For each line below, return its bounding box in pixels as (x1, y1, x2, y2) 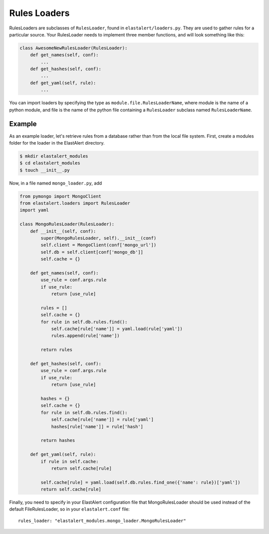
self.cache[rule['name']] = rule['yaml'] (51, 417, 154, 422)
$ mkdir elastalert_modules (19, 153, 88, 159)
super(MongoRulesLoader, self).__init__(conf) (40, 235, 156, 241)
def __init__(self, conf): (30, 228, 97, 234)
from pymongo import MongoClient (19, 193, 102, 199)
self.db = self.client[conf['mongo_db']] (40, 249, 143, 255)
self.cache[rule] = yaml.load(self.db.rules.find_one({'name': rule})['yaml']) (40, 479, 241, 485)
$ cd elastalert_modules (19, 160, 81, 166)
